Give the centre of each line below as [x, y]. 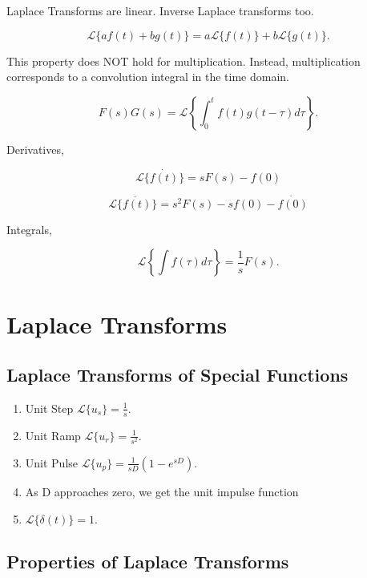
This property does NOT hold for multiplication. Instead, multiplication [183, 61]
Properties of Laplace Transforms [148, 561]
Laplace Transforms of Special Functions [177, 375]
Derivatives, [35, 149]
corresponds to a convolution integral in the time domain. [148, 77]
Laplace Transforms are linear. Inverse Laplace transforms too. [160, 10]
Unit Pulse [52, 462]
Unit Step [49, 408]
